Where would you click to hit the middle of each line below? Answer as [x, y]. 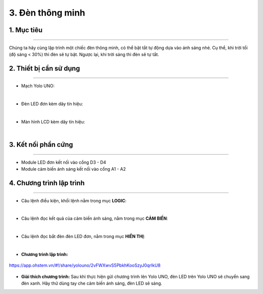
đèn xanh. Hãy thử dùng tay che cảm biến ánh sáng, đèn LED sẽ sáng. [92, 283]
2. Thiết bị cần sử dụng [45, 68]
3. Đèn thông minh [47, 13]
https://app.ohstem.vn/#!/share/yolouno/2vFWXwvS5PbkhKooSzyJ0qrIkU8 [85, 265]
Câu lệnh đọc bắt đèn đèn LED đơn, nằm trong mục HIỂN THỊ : [83, 236]
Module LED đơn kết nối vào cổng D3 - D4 [64, 162]
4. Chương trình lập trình [47, 183]
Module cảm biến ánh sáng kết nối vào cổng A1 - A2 [74, 169]
